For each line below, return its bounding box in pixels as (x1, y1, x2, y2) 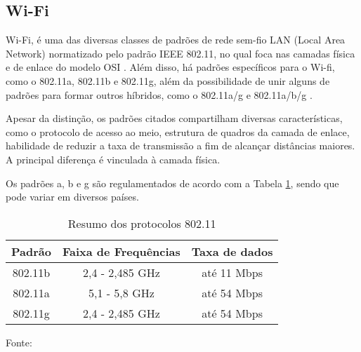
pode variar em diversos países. (6, 189, 139, 204)
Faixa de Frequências (62, 243, 180, 259)
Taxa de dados (191, 243, 273, 259)
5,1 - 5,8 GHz (88, 284, 155, 301)
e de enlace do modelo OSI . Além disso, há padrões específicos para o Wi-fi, (6, 60, 335, 74)
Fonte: (6, 334, 32, 349)
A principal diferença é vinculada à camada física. (6, 151, 221, 166)
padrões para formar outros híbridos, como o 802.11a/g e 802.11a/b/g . (6, 87, 313, 102)
